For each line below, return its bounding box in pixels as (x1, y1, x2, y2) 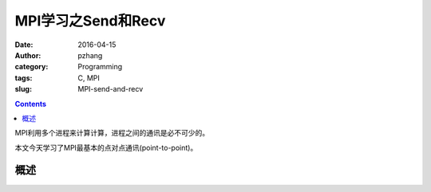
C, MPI (77, 72, 100, 83)
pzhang (77, 50, 103, 60)
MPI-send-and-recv (77, 84, 144, 94)
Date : (14, 40, 34, 49)
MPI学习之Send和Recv (14, 12, 166, 29)
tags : (14, 72, 33, 83)
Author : (14, 50, 42, 60)
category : (14, 62, 49, 72)
